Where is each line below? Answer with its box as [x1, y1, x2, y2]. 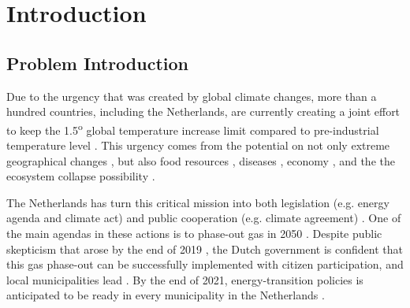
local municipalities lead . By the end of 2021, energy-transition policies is [6, 271, 363, 288]
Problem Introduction [6, 50, 189, 75]
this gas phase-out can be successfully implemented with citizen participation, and [6, 256, 404, 273]
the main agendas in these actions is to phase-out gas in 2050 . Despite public [6, 225, 382, 241]
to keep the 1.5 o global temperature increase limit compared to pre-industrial [6, 119, 379, 138]
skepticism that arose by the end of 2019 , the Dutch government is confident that [6, 240, 404, 257]
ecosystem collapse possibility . [6, 168, 155, 184]
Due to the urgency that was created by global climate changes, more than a [6, 87, 377, 104]
